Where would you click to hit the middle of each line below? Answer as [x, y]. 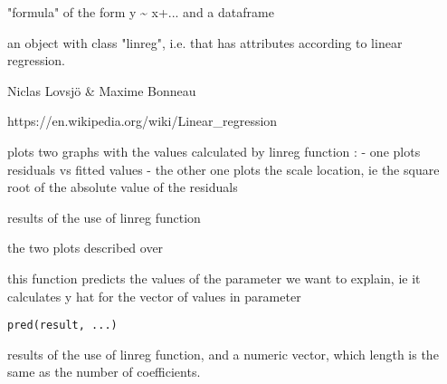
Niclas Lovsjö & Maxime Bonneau [102, 90]
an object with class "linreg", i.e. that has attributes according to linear [205, 42]
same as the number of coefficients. [104, 372]
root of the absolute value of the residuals [123, 187]
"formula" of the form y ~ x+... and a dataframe [141, 12]
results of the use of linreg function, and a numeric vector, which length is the [223, 354]
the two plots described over [86, 248]
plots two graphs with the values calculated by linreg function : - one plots [214, 151]
